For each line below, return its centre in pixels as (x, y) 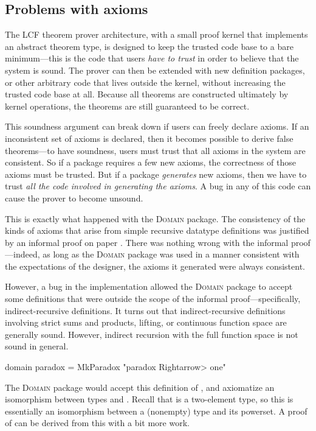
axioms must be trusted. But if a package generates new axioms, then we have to (156, 174)
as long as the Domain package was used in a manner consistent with (171, 254)
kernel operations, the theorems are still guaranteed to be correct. (127, 106)
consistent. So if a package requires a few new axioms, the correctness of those (150, 162)
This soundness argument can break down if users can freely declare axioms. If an (157, 126)
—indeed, (22, 254)
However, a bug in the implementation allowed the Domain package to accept (149, 286)
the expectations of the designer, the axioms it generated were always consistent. (155, 266)
